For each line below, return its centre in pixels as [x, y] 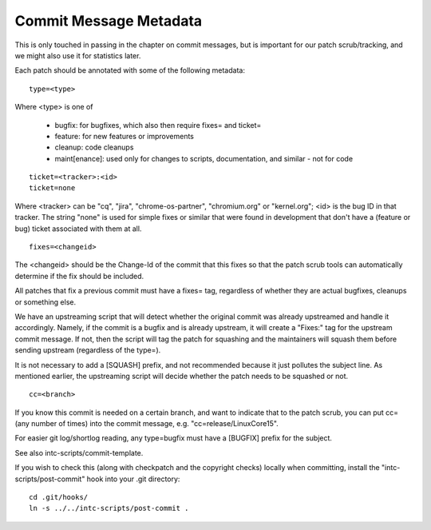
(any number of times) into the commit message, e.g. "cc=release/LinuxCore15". [146, 424]
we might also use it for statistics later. [78, 55]
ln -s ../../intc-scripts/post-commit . [109, 508]
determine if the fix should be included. [79, 276]
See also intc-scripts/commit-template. [79, 452]
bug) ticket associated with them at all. [78, 229]
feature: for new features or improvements [125, 136]
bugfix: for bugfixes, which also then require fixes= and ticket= [158, 125]
